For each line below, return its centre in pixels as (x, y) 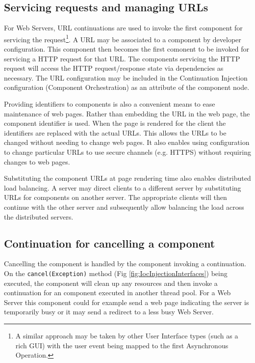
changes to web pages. (37, 161)
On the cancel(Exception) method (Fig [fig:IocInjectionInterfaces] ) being (116, 273)
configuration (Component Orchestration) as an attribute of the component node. (127, 87)
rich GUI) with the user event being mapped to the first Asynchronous (122, 345)
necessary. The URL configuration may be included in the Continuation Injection (126, 77)
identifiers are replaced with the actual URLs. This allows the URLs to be (115, 132)
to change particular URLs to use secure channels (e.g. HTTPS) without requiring (127, 152)
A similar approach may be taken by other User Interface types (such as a (127, 335)
